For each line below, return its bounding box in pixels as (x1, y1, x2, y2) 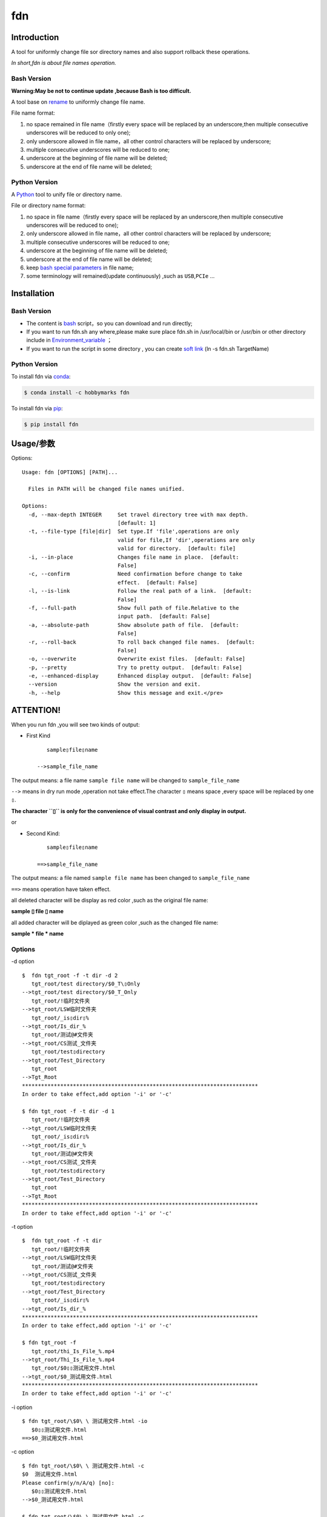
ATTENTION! (11, 704, 61, 715)
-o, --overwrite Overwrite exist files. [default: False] (28, 655, 246, 663)
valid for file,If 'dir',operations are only (117, 536, 256, 543)
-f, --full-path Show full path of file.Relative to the (28, 604, 239, 611)
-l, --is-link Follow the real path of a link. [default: (28, 587, 252, 595)
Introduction (11, 32, 59, 42)
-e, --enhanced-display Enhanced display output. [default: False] (28, 672, 252, 680)
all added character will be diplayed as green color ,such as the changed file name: (11, 919, 219, 926)
